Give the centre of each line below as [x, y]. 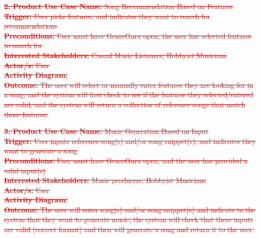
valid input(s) [25, 170]
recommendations [31, 26]
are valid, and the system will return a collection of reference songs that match [125, 104]
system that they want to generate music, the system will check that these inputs [128, 219]
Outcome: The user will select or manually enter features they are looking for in [129, 84]
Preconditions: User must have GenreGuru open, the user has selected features [128, 35]
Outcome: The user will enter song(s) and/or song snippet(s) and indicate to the [130, 209]
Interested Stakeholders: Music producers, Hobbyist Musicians [105, 180]
